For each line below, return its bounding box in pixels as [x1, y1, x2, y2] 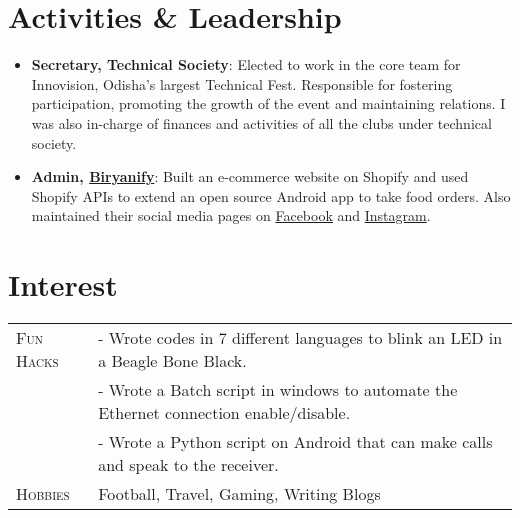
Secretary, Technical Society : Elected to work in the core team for [31, 54, 461, 75]
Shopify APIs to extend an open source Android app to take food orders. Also [31, 185, 511, 206]
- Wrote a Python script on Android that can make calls [98, 430, 493, 453]
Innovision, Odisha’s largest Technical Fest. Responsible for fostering [31, 73, 453, 94]
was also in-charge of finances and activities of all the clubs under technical [31, 112, 492, 133]
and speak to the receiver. [98, 453, 279, 476]
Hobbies [16, 482, 70, 505]
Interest [8, 264, 118, 305]
